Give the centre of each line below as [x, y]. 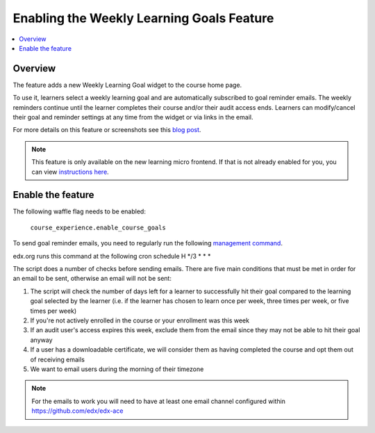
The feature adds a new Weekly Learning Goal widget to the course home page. [127, 85]
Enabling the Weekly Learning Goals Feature [143, 18]
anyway [41, 340]
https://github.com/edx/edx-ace [77, 411]
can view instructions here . [70, 172]
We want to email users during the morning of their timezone [117, 369]
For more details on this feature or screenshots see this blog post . [107, 130]
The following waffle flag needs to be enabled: [79, 211]
